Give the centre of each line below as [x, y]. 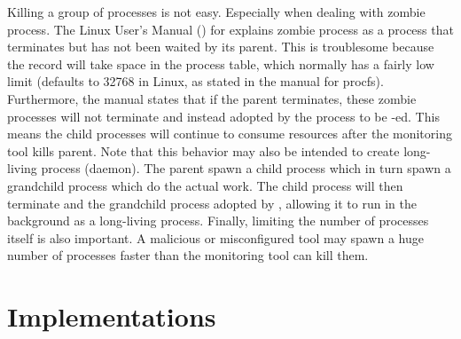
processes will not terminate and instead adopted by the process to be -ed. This [223, 116]
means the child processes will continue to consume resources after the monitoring [230, 134]
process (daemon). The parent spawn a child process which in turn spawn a [246, 168]
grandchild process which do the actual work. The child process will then [205, 185]
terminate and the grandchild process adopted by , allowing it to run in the [212, 203]
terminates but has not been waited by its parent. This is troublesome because [221, 47]
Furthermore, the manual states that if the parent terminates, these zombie [212, 98]
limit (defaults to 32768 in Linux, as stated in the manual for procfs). [195, 81]
